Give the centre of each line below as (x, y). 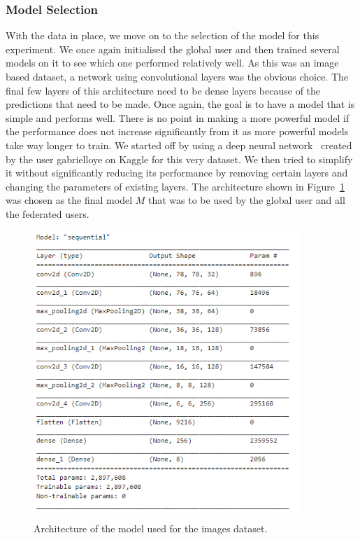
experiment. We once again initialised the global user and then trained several (173, 49)
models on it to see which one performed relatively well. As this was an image (172, 63)
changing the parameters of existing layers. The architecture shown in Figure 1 (175, 186)
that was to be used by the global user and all (246, 200)
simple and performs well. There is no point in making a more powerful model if (178, 117)
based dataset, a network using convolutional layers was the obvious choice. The (177, 76)
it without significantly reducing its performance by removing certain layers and (177, 173)
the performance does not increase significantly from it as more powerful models (177, 131)
